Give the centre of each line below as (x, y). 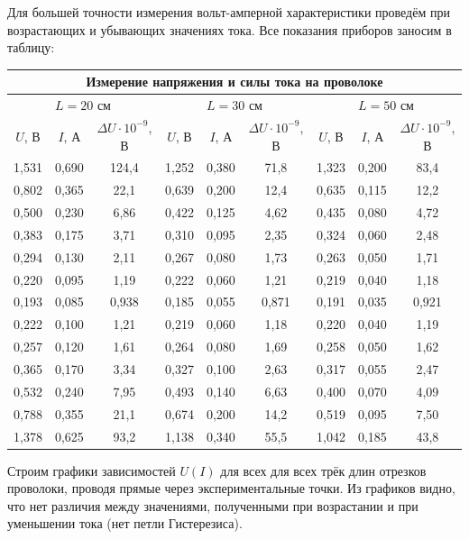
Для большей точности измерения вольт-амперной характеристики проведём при (229, 12)
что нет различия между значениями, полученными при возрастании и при (213, 505)
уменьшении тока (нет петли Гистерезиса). (125, 523)
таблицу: (31, 47)
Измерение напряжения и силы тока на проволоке (234, 82)
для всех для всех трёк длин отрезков (323, 470)
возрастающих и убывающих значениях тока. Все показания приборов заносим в (230, 29)
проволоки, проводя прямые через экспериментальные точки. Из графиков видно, (231, 488)
